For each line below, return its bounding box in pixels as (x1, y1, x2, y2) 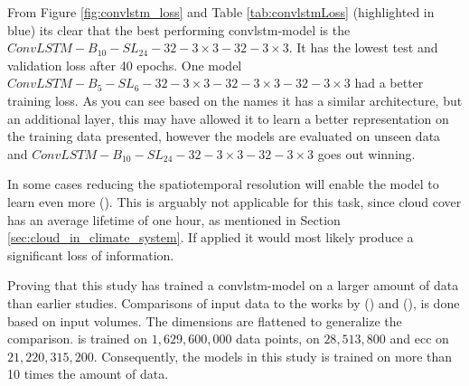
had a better (354, 73, 424, 92)
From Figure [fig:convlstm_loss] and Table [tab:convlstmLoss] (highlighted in (7, 3, 435, 21)
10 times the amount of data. (7, 364, 169, 383)
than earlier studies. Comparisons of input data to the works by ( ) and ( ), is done (7, 293, 460, 312)
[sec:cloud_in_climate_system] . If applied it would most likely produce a (7, 228, 414, 247)
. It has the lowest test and (288, 38, 438, 57)
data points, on (236, 329, 320, 348)
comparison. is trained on (7, 329, 148, 348)
